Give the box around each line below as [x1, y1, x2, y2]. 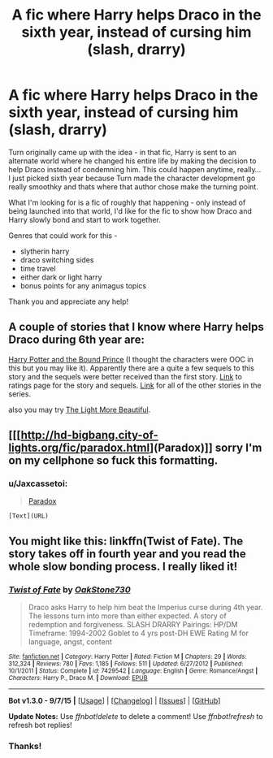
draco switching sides [19, 254, 94, 265]
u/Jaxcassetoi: [8, 478, 68, 489]
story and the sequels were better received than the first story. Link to [8, 371, 242, 381]
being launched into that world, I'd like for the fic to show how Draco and [8, 206, 252, 216]
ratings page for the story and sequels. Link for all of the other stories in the [8, 380, 262, 390]
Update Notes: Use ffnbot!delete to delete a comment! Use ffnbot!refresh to [8, 712, 263, 721]
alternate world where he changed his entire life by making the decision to [8, 156, 257, 166]
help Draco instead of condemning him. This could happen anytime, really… [8, 164, 262, 174]
